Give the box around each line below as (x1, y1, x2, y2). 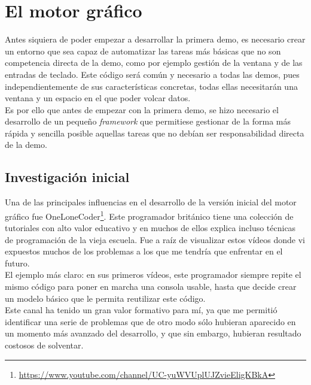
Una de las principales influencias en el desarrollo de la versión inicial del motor (5, 196, 297, 208)
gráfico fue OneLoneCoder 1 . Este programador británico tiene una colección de (5, 208, 294, 222)
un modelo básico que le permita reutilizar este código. (5, 292, 206, 304)
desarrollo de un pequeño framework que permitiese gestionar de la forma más (5, 115, 291, 128)
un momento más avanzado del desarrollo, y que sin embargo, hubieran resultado (5, 327, 301, 339)
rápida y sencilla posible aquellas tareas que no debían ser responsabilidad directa (5, 126, 304, 139)
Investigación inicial (5, 168, 130, 186)
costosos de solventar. (5, 339, 84, 351)
